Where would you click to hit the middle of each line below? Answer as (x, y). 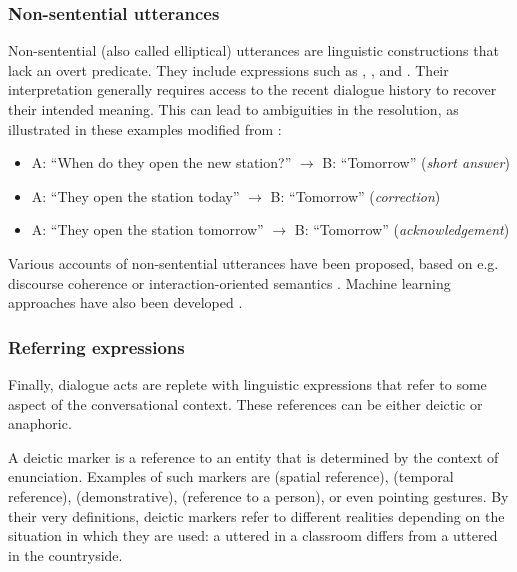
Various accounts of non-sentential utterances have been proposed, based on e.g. (253, 262)
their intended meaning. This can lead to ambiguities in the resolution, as (233, 109)
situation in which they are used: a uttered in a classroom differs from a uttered (253, 535)
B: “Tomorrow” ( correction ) (355, 195)
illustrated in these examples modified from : (145, 128)
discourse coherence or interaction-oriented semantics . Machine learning (229, 282)
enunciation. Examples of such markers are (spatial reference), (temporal (231, 476)
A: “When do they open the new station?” (161, 162)
